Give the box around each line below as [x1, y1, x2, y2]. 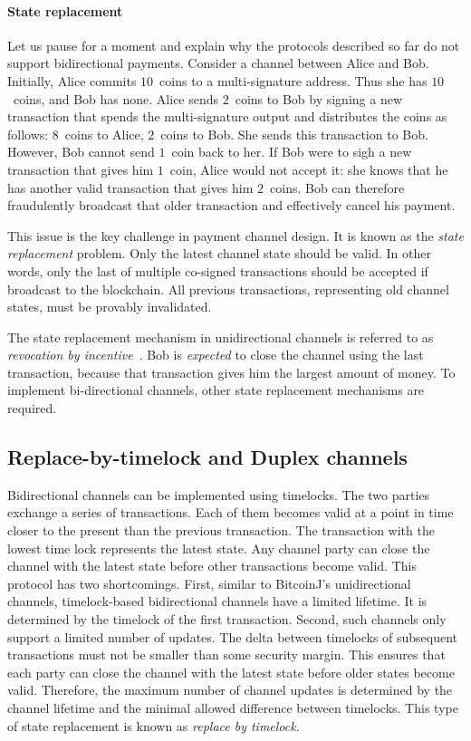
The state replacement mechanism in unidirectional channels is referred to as [7, 327, 434, 346]
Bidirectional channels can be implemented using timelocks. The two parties [7, 485, 430, 504]
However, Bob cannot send [7, 142, 155, 161]
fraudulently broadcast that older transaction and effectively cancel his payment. [7, 196, 456, 215]
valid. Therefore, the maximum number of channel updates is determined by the [7, 680, 453, 699]
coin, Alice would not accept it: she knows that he [169, 159, 448, 178]
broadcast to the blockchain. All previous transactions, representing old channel [7, 279, 449, 298]
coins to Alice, [64, 124, 144, 143]
